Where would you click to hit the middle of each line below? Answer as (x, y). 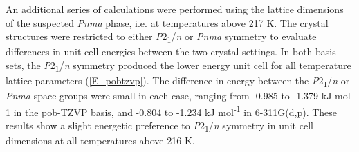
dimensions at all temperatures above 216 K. (100, 141)
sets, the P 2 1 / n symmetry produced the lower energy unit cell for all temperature (178, 66)
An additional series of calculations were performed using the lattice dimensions (175, 9)
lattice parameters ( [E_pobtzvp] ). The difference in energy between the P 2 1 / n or (178, 81)
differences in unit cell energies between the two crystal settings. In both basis (171, 51)
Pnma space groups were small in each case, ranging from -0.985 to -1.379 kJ (169, 96)
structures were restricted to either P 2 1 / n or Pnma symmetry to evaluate (161, 37)
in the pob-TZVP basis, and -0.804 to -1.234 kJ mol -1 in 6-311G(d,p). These (175, 111)
